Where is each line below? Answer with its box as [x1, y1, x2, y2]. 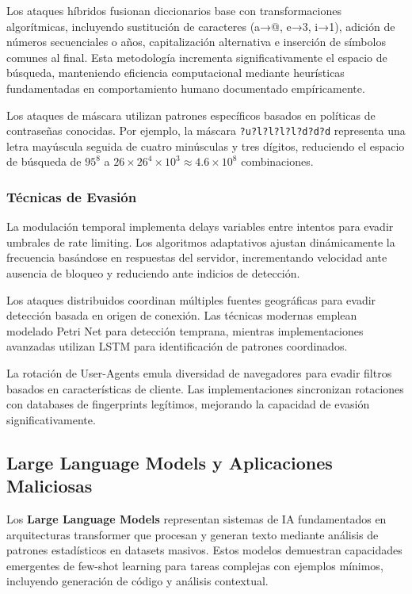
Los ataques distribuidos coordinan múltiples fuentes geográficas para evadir [6, 291, 376, 308]
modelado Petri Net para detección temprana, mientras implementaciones [6, 322, 364, 339]
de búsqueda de [6, 153, 82, 170]
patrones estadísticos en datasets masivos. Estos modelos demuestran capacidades [6, 542, 402, 558]
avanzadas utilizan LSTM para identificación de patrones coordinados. [6, 338, 348, 354]
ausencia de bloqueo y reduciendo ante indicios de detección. [6, 265, 300, 281]
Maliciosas [6, 473, 93, 498]
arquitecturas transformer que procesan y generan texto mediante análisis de [6, 526, 379, 542]
